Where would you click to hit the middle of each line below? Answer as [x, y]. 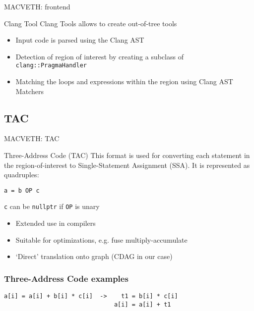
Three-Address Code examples [66, 278]
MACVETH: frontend [37, 6]
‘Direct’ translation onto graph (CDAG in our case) [94, 256]
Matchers [30, 91]
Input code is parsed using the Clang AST [80, 40]
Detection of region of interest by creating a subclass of [99, 56]
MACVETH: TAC [32, 138]
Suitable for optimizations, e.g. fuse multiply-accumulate [101, 239]
